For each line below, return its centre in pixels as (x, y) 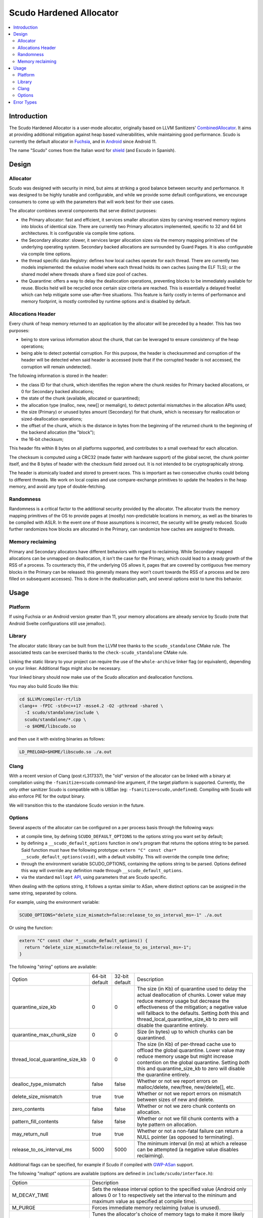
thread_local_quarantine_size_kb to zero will (188, 1019)
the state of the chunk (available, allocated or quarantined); (81, 398)
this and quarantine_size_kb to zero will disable (191, 1068)
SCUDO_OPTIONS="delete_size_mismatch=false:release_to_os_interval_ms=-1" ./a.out (121, 915)
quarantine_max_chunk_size (44, 1034)
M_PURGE (24, 1208)
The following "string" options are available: (53, 967)
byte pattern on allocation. (167, 1124)
